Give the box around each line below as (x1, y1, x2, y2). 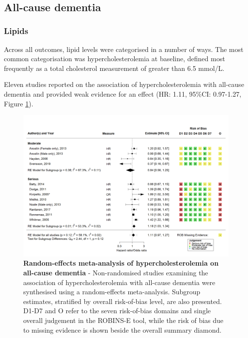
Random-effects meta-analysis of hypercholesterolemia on (23, 258, 219, 268)
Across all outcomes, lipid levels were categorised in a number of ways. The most (4, 44, 244, 54)
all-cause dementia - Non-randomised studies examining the (23, 268, 208, 278)
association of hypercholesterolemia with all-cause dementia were (23, 277, 216, 287)
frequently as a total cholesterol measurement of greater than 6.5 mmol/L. (4, 63, 225, 73)
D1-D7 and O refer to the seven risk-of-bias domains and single (23, 305, 211, 316)
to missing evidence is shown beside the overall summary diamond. (23, 324, 222, 335)
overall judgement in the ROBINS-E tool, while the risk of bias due (23, 315, 224, 325)
